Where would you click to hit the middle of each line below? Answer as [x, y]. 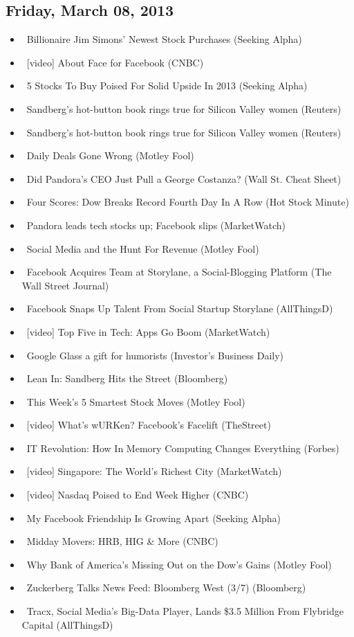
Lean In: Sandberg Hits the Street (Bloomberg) [127, 378]
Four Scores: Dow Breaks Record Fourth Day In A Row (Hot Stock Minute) [188, 202]
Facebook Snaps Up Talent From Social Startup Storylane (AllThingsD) [180, 308]
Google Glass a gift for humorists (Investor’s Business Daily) [155, 355]
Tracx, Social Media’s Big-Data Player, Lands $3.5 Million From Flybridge [185, 611]
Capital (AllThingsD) [67, 624]
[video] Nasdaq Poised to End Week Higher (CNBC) [138, 495]
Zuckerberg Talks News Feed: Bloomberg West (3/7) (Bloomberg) [166, 587]
